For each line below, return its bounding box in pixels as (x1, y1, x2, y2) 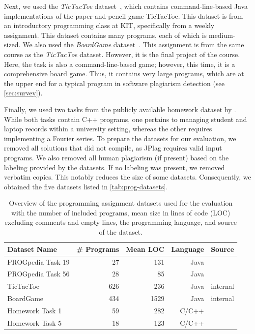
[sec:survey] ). (4, 88, 43, 98)
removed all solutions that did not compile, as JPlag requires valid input (4, 143, 222, 153)
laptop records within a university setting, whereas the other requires (4, 123, 212, 134)
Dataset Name (7, 243, 57, 254)
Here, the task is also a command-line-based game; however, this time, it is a (4, 59, 235, 69)
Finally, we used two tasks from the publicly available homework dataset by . (4, 104, 236, 114)
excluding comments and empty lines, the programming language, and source (4, 217, 237, 227)
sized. (4, 39, 21, 50)
